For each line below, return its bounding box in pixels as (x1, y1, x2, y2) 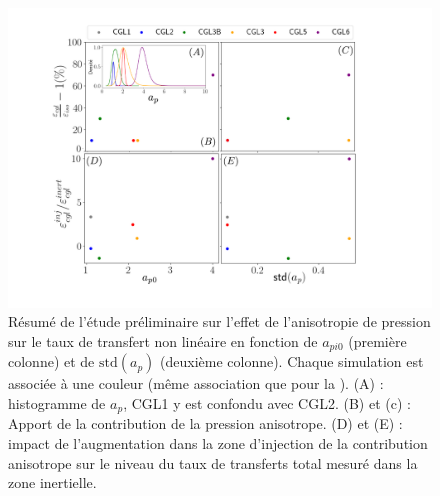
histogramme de (8, 393, 106, 414)
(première (348, 330, 407, 351)
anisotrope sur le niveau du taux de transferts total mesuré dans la (8, 452, 418, 473)
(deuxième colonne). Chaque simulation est (160, 351, 424, 372)
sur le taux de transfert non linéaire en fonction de (8, 330, 318, 351)
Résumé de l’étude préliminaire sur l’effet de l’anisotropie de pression (8, 311, 431, 332)
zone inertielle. (8, 472, 97, 493)
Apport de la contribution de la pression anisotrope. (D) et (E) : (8, 413, 403, 434)
